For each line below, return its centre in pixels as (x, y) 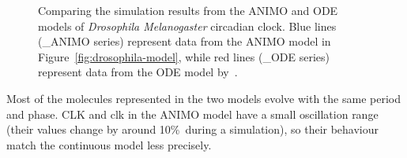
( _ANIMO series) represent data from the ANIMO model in (185, 41)
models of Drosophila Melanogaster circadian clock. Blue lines (187, 26)
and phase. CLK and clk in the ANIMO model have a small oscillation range (192, 114)
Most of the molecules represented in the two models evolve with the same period (203, 98)
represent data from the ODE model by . (138, 72)
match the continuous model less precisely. (109, 144)
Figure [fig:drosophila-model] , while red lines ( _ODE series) (184, 56)
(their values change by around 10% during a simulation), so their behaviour (193, 129)
